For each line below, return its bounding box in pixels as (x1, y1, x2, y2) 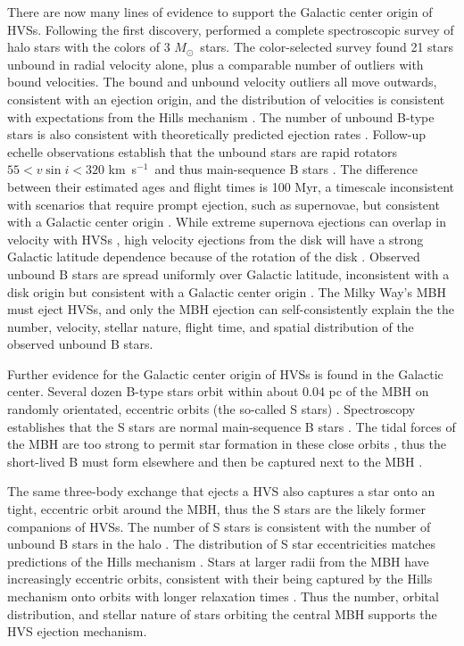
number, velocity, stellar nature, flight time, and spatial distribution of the (7, 317, 414, 335)
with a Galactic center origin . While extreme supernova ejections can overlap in (7, 212, 446, 231)
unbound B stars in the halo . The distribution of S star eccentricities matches (7, 534, 435, 553)
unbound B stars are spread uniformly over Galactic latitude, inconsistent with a (7, 264, 450, 283)
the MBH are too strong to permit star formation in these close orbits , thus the (7, 435, 447, 453)
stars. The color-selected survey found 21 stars (200, 37, 454, 56)
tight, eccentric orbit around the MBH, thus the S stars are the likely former (7, 500, 426, 518)
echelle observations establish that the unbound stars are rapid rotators (7, 142, 398, 161)
